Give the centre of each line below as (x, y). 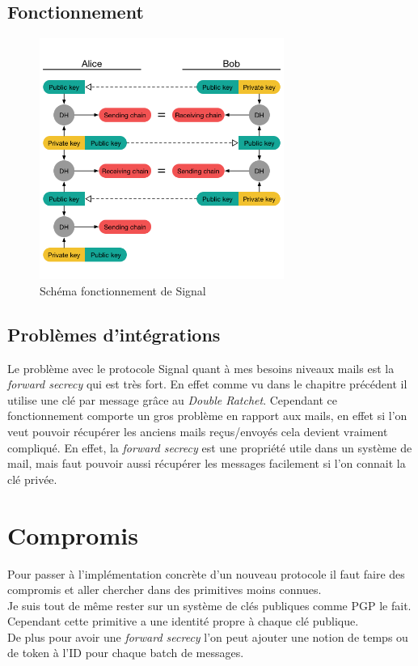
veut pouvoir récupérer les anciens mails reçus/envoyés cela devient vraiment (198, 431)
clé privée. (32, 479)
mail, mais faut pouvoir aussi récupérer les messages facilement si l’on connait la (207, 463)
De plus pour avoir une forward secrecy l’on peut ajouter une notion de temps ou (208, 636)
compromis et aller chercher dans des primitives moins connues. (165, 590)
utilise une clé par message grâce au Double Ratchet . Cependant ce (172, 399)
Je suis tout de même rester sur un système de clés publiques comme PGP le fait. (209, 605)
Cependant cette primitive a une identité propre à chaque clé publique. (183, 621)
